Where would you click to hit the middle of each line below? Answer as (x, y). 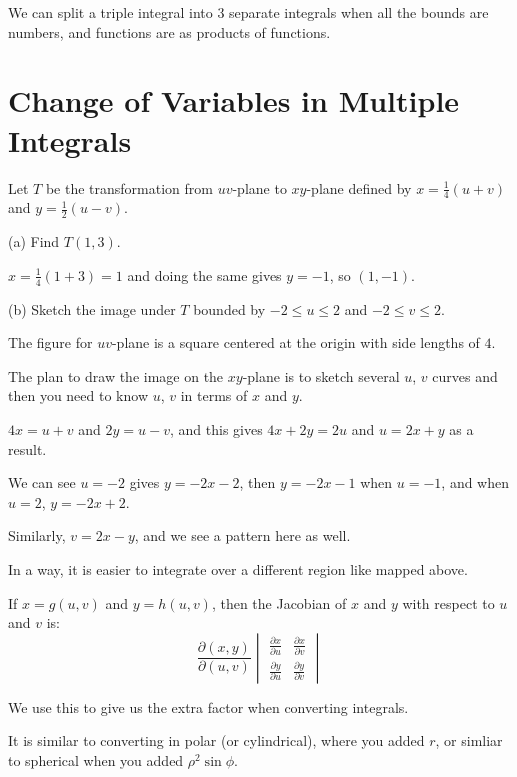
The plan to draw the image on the (116, 375)
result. (27, 448)
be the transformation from (129, 187)
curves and (465, 375)
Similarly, (37, 535)
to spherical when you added (96, 759)
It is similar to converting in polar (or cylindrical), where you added (216, 740)
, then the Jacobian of (279, 602)
